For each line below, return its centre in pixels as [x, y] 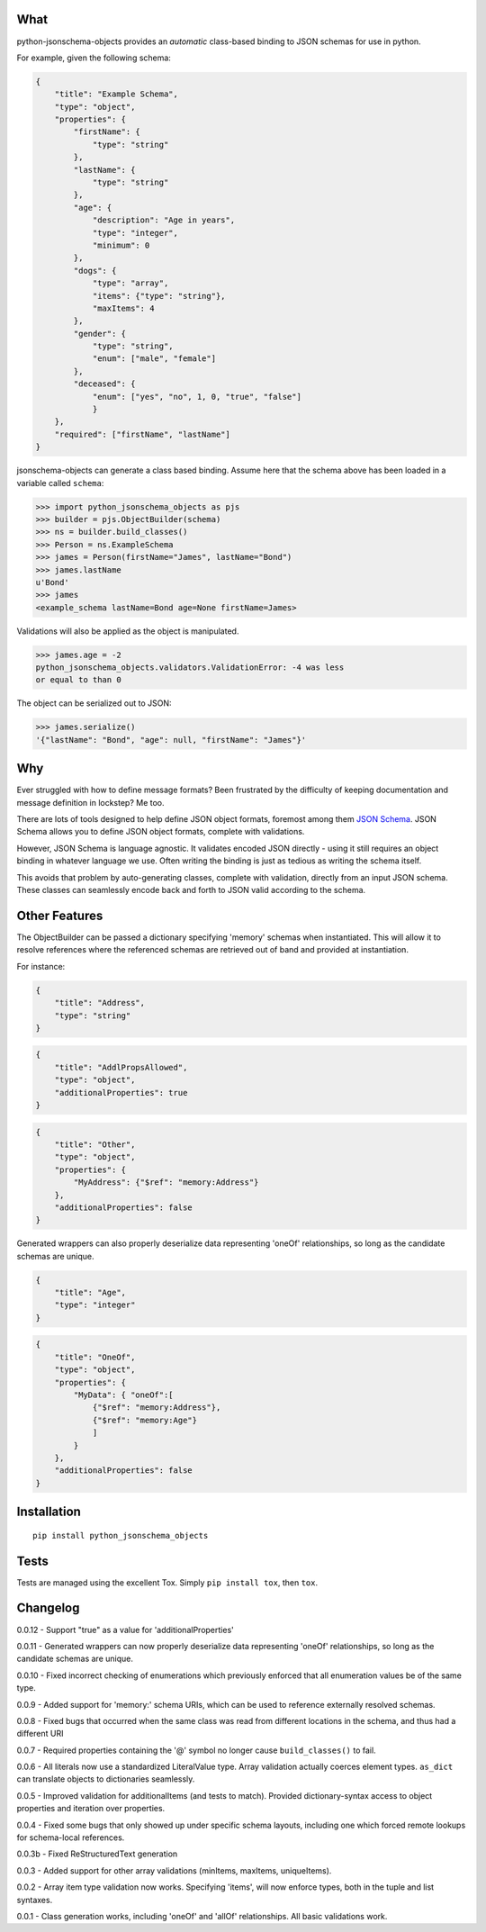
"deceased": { [104, 384]
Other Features [60, 915]
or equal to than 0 [78, 680]
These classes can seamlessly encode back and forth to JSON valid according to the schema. [191, 890]
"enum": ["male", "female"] [154, 359]
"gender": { [99, 334]
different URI [40, 1734]
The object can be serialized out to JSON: [94, 703]
